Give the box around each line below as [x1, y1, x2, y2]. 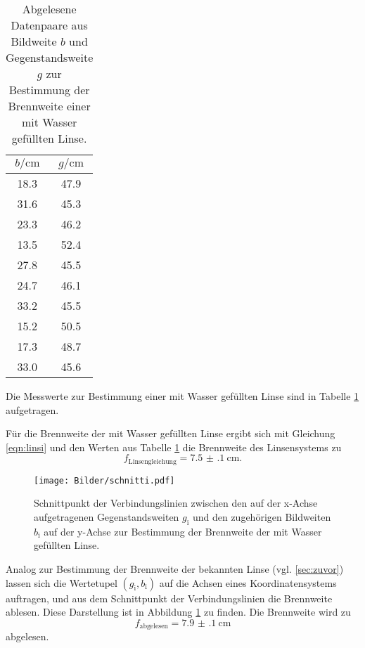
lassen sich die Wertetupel [6, 575, 117, 590]
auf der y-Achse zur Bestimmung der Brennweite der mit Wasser [44, 524, 322, 538]
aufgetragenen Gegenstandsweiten [34, 510, 179, 524]
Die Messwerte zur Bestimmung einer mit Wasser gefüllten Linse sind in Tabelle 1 [6, 389, 359, 403]
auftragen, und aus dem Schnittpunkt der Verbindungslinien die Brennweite [6, 590, 333, 605]
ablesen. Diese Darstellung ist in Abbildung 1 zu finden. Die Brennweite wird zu [6, 604, 351, 619]
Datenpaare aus [11, 17, 88, 33]
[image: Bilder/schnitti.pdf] [34, 475, 175, 486]
